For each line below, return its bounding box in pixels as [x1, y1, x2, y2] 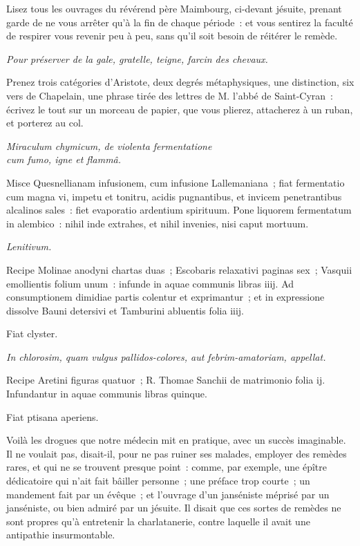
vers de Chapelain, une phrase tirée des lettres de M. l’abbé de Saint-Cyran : [6, 88, 334, 102]
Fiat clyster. [6, 326, 58, 341]
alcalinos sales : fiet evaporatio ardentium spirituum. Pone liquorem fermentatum [6, 203, 352, 217]
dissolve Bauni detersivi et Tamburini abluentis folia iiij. [6, 303, 245, 317]
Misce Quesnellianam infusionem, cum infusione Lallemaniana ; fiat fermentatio [6, 175, 345, 189]
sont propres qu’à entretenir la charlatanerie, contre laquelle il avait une [6, 514, 310, 528]
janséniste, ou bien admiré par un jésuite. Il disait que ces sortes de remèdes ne [6, 500, 341, 515]
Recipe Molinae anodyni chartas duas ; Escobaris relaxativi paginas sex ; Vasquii [6, 262, 352, 276]
